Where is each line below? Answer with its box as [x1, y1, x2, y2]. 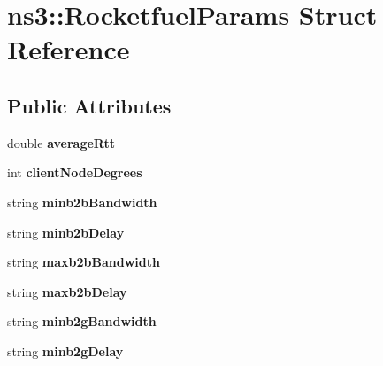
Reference [7, 31, 130, 67]
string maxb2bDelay [7, 282, 127, 300]
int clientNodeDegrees [7, 163, 142, 182]
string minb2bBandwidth [7, 192, 157, 211]
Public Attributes [7, 91, 172, 119]
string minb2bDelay [7, 222, 125, 241]
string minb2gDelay [7, 341, 124, 360]
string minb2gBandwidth [7, 312, 157, 331]
